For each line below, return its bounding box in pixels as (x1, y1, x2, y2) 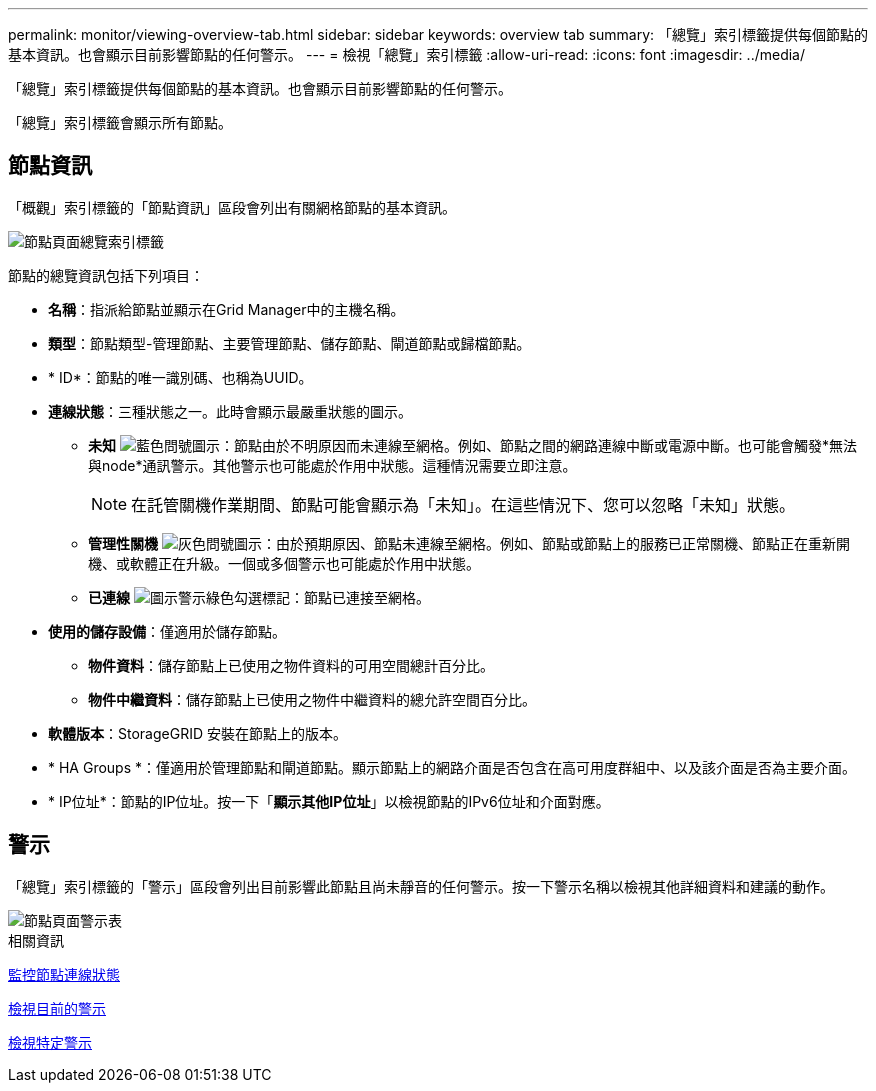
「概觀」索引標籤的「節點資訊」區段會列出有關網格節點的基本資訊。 (8, 198, 456, 216)
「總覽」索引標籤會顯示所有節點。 (8, 114, 232, 131)
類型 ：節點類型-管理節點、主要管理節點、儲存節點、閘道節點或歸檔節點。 (48, 334, 531, 352)
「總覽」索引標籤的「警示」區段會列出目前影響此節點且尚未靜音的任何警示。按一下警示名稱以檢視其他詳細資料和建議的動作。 (8, 877, 834, 895)
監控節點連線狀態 (8, 965, 120, 983)
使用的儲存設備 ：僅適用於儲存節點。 (48, 622, 286, 640)
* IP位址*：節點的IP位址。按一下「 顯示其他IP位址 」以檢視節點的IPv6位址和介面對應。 (48, 792, 610, 810)
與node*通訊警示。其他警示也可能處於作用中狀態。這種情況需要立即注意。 (88, 456, 577, 474)
